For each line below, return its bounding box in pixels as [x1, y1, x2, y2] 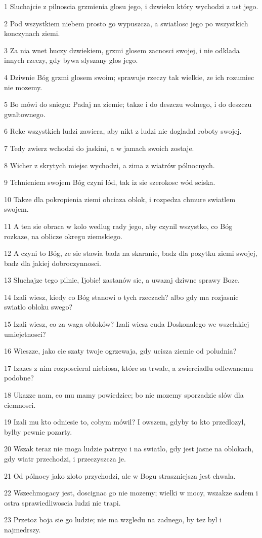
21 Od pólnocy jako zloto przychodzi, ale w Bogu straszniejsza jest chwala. [4, 470, 236, 481]
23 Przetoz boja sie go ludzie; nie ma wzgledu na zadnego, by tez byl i [4, 514, 222, 525]
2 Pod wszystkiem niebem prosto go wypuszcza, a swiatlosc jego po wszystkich [4, 18, 248, 28]
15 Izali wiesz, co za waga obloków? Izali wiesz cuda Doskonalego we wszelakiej [4, 319, 249, 329]
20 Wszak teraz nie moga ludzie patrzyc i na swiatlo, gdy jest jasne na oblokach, [4, 443, 254, 454]
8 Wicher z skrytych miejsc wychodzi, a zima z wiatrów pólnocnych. [4, 160, 215, 170]
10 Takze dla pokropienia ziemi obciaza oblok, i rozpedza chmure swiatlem [4, 194, 236, 204]
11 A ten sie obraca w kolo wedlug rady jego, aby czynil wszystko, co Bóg [4, 220, 233, 231]
